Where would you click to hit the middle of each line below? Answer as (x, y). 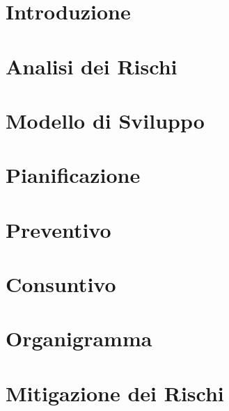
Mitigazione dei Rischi (115, 393)
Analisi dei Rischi (92, 66)
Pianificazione (73, 175)
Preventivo (58, 229)
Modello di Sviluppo (105, 120)
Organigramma (79, 338)
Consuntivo (61, 284)
